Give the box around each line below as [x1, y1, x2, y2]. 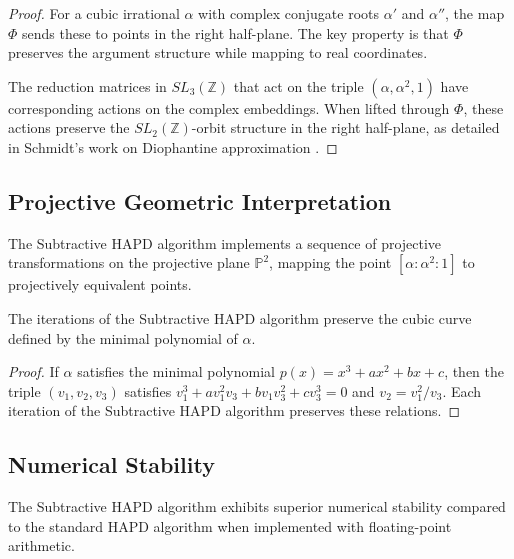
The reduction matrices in [8, 75, 167, 96]
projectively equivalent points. [8, 274, 192, 295]
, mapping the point [269, 252, 392, 273]
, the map [445, 3, 505, 23]
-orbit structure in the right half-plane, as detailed [191, 117, 500, 138]
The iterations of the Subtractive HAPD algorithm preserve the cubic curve [8, 307, 472, 328]
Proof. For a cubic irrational [8, 3, 180, 23]
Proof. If [8, 361, 59, 382]
